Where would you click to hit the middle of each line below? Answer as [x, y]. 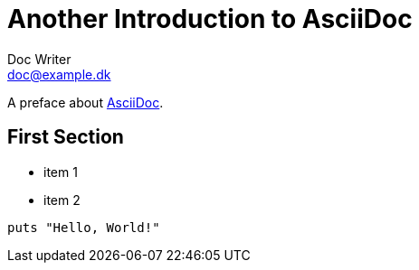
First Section [66, 137]
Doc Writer [39, 59]
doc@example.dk [59, 74]
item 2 [62, 200]
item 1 [61, 172]
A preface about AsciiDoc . [86, 102]
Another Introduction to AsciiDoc [210, 19]
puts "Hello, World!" [84, 227]
